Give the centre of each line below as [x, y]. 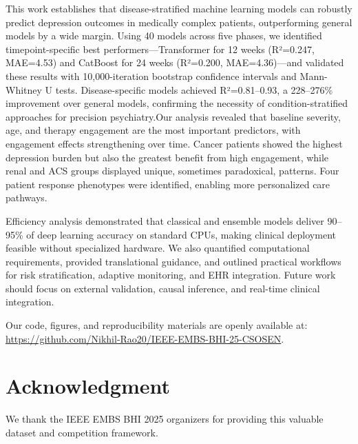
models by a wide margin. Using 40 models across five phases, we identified [164, 36]
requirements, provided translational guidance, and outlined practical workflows [173, 261]
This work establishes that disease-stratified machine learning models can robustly [179, 8]
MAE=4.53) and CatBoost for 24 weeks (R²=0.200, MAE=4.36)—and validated [175, 62]
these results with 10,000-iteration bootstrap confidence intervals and [151, 75]
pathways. [27, 198]
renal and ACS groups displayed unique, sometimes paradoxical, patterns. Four [172, 171]
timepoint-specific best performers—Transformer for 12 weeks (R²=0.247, [160, 49]
